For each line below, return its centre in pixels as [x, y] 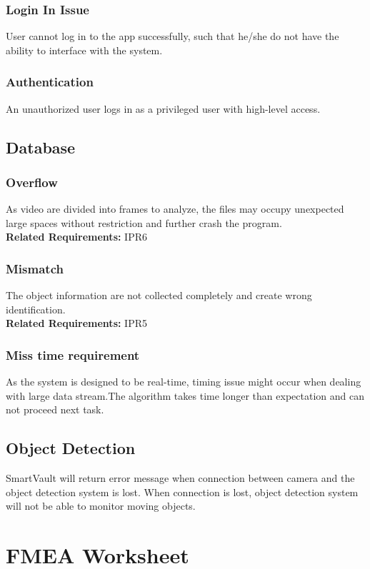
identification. [36, 309]
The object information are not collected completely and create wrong [159, 295]
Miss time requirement [73, 354]
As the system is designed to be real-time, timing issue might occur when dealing [184, 382]
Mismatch [35, 268]
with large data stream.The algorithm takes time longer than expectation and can [185, 395]
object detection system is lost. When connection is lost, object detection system [182, 492]
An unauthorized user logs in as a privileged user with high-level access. [163, 108]
